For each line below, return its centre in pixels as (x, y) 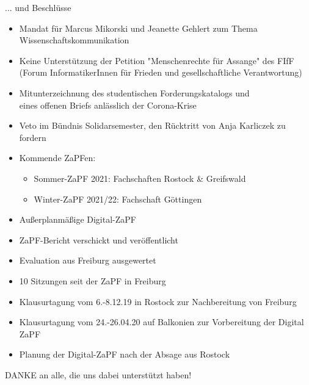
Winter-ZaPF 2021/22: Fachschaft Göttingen (118, 199)
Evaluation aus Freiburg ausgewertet (88, 260)
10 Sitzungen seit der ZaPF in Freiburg (93, 280)
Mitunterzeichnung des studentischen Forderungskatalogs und (134, 92)
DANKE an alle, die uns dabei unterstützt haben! (98, 374)
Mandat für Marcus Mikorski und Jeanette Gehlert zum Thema (138, 28)
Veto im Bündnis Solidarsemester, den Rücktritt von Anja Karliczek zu (152, 125)
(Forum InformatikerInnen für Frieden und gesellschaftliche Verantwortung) (161, 72)
